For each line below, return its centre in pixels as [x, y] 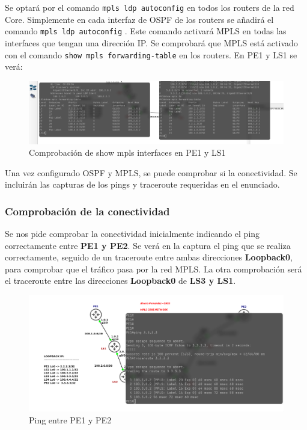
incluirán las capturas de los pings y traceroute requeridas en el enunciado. [142, 184]
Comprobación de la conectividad [87, 211]
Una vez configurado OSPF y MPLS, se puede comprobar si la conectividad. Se [151, 172]
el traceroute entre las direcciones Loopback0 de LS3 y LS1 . [120, 281]
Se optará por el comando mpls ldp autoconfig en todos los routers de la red [150, 7]
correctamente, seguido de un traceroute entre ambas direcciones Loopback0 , [149, 257]
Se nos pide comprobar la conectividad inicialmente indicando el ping [132, 234]
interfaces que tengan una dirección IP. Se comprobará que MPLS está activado [151, 42]
